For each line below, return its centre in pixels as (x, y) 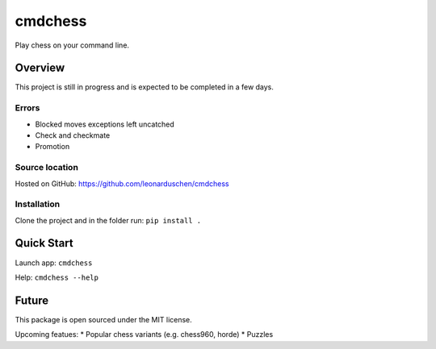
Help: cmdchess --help (57, 277)
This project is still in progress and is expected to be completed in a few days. (145, 87)
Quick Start (44, 243)
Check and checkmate (73, 135)
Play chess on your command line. (72, 45)
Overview (40, 68)
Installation (38, 204)
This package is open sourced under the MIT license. (104, 319)
